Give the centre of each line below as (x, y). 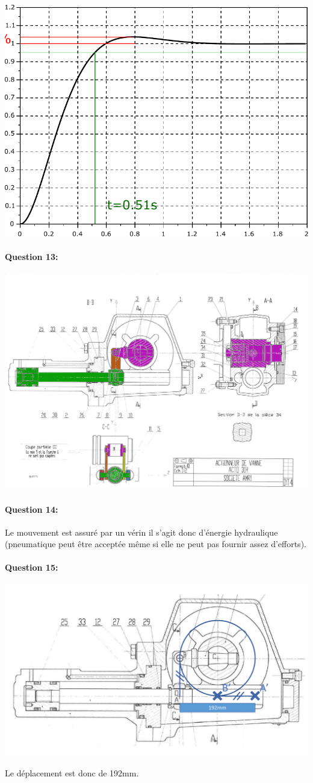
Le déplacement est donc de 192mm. (72, 772)
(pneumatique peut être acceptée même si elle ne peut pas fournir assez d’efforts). (156, 544)
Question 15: (32, 567)
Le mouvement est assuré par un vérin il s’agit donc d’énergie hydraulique (141, 532)
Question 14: (32, 509)
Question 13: (32, 257)
